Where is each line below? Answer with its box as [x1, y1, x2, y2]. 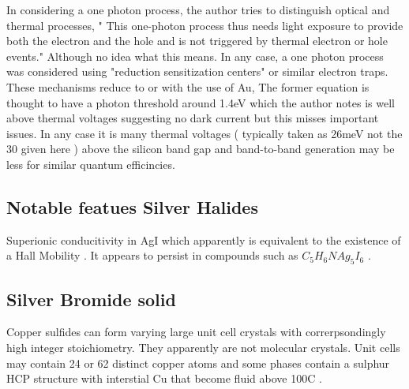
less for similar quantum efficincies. [6, 155, 175, 172]
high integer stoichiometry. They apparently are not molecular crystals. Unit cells [6, 339, 400, 355]
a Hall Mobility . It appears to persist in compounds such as [6, 247, 298, 264]
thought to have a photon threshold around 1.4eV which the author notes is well [6, 94, 395, 110]
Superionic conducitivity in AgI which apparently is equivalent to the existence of [6, 231, 401, 248]
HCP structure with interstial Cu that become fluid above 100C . [6, 370, 322, 387]
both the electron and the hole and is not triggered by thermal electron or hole [6, 32, 388, 49]
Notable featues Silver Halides [6, 194, 258, 219]
